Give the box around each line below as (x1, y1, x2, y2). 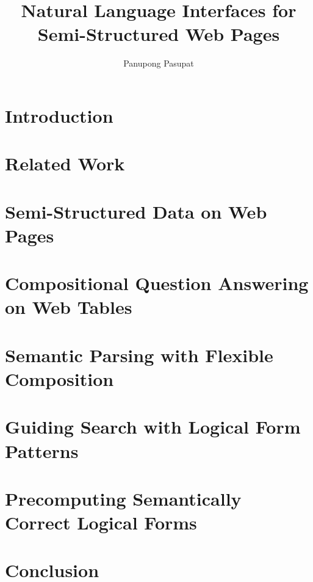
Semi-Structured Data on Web (5, 198, 267, 224)
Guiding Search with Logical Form (5, 414, 301, 439)
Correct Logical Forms (5, 510, 197, 535)
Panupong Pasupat (123, 57, 194, 70)
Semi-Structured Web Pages (37, 21, 280, 46)
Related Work (5, 151, 125, 176)
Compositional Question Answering (5, 271, 309, 296)
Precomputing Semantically (5, 486, 242, 511)
